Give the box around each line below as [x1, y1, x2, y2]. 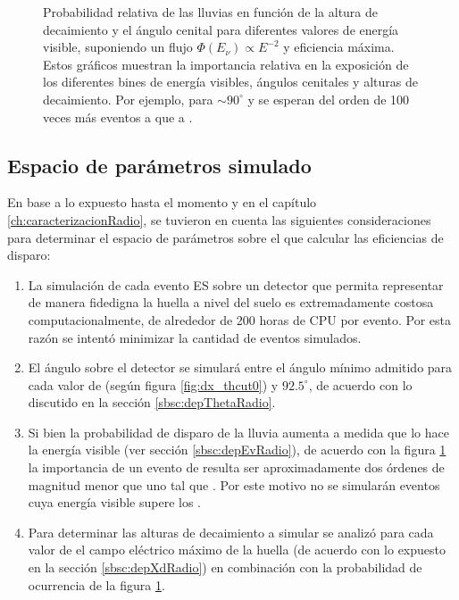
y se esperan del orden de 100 [247, 89, 410, 108]
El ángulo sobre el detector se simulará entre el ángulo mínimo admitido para [28, 358, 453, 377]
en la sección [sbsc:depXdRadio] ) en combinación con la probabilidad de [28, 558, 422, 577]
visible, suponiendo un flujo [43, 37, 193, 56]
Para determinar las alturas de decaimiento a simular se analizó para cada [28, 522, 434, 541]
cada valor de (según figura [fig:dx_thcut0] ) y [28, 375, 279, 394]
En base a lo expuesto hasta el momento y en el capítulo [7, 193, 317, 212]
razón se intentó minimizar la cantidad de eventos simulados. [28, 328, 362, 346]
